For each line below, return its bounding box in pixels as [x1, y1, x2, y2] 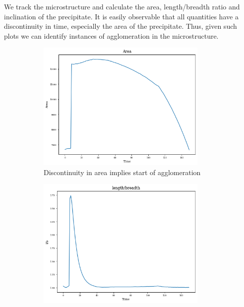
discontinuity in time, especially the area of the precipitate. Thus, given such [4, 21, 237, 31]
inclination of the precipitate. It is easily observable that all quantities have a [4, 11, 239, 21]
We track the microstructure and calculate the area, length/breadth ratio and [4, 1, 240, 11]
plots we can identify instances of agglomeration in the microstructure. [4, 30, 219, 41]
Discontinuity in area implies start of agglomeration [44, 167, 201, 177]
